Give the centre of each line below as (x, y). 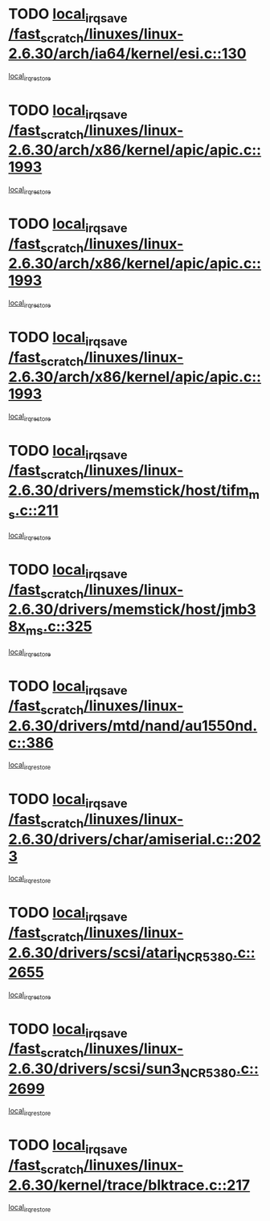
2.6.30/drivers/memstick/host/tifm (129, 490)
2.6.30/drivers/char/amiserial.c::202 (135, 839)
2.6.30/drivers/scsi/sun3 (94, 1069)
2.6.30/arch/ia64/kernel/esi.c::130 (127, 54)
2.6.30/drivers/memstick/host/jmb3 (132, 609)
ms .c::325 (59, 628)
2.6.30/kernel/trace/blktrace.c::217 (129, 1185)
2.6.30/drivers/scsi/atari (93, 952)
